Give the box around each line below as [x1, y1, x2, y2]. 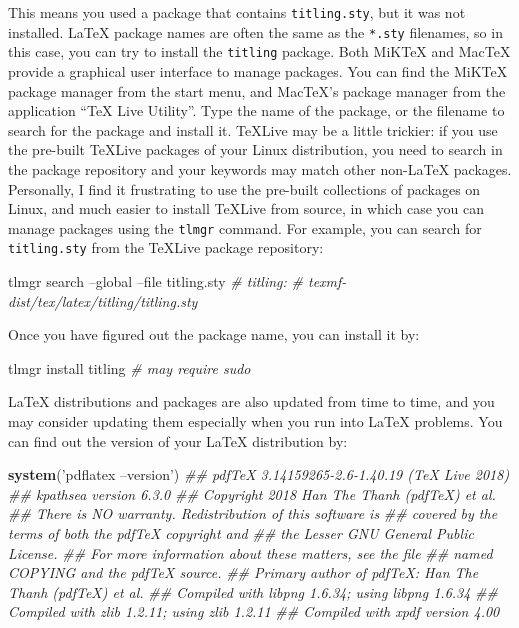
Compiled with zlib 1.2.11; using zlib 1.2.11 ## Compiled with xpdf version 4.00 [8, 601, 500, 622]
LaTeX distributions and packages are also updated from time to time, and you [8, 391, 495, 412]
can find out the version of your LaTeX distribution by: [8, 430, 348, 451]
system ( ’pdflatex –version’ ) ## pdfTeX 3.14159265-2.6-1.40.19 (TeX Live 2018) [8, 464, 510, 485]
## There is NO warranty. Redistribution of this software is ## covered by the [8, 503, 498, 524]
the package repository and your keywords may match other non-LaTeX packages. [8, 158, 512, 179]
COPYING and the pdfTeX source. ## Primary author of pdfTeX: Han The [8, 562, 479, 583]
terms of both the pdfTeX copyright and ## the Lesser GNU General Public [8, 522, 474, 543]
